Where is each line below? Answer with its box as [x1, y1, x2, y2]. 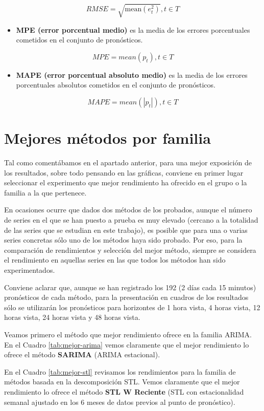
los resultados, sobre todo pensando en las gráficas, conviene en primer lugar [4, 167, 244, 178]
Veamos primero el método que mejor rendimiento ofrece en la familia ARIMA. [4, 329, 252, 339]
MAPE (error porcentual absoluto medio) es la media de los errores [16, 69, 248, 80]
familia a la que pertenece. [4, 187, 87, 198]
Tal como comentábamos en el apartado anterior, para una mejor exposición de [4, 157, 252, 168]
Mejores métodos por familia [4, 127, 211, 148]
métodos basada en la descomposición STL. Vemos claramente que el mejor [4, 376, 240, 387]
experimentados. [4, 264, 55, 275]
